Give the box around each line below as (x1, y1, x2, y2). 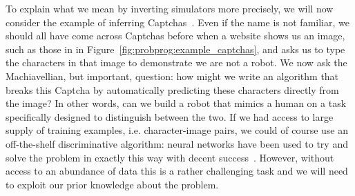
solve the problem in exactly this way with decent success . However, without (6, 150, 334, 164)
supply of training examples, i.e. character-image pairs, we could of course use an (6, 123, 349, 137)
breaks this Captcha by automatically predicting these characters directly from (6, 82, 339, 97)
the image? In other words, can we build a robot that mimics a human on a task (6, 96, 347, 110)
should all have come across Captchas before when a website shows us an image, (6, 28, 345, 43)
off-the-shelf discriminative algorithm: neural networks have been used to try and (6, 136, 348, 150)
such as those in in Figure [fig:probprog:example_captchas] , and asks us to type (6, 41, 345, 56)
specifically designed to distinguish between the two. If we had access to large (6, 109, 334, 124)
